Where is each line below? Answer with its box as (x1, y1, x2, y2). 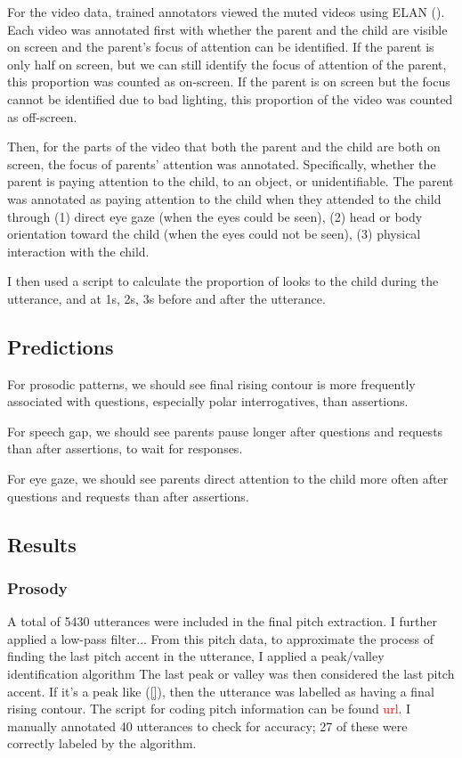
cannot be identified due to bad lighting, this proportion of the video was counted (7, 89, 453, 108)
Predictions (7, 332, 114, 360)
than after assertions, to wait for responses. (7, 439, 243, 458)
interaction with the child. (7, 241, 150, 260)
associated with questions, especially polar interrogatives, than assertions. (7, 392, 409, 411)
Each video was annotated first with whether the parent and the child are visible (7, 20, 448, 38)
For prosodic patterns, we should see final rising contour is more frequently (7, 374, 416, 393)
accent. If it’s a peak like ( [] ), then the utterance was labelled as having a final (7, 681, 434, 700)
